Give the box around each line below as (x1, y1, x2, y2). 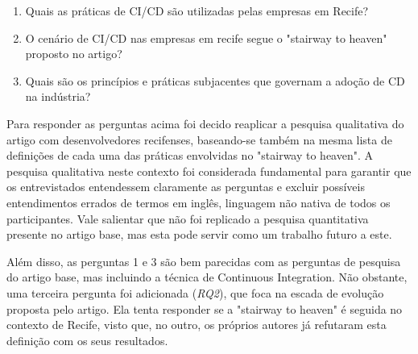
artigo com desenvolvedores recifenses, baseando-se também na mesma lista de (6, 131, 392, 148)
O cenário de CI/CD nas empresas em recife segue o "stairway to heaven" (25, 29, 387, 46)
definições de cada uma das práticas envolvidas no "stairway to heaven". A (6, 147, 374, 164)
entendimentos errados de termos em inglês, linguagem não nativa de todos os (6, 194, 391, 210)
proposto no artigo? (25, 45, 122, 62)
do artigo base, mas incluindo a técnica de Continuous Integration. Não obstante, (6, 269, 408, 285)
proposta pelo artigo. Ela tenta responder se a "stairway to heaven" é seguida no (6, 300, 403, 317)
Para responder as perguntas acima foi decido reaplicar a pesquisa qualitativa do (6, 115, 404, 131)
